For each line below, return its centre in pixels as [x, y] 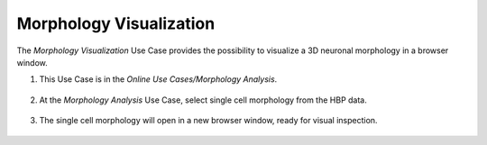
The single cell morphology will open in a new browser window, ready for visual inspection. [208, 121]
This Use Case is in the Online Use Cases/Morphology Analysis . [158, 79]
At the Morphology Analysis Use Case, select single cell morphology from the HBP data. [203, 100]
